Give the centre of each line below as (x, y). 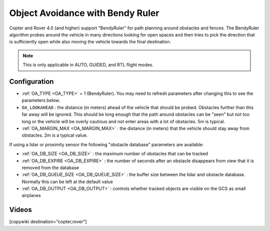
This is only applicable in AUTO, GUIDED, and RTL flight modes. (88, 65)
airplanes (31, 196)
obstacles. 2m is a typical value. (55, 135)
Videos (20, 210)
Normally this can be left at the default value (67, 182)
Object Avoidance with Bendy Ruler (84, 13)
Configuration (31, 82)
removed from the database (50, 168)
